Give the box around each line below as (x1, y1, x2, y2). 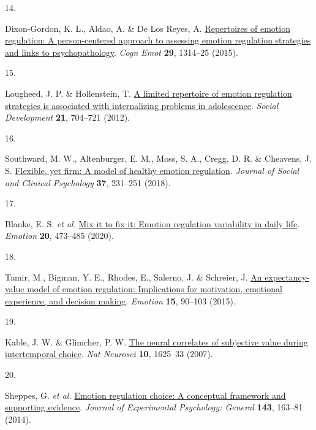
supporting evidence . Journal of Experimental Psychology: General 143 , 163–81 (5, 401, 303, 413)
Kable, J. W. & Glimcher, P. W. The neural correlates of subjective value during (5, 335, 308, 348)
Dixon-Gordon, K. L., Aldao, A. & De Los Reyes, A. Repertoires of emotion (5, 21, 290, 34)
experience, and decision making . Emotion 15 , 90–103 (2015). (5, 294, 236, 307)
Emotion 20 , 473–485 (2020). (5, 229, 114, 242)
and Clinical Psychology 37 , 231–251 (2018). (5, 176, 171, 189)
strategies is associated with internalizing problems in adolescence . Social (5, 99, 279, 111)
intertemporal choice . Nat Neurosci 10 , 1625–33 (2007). (5, 347, 213, 360)
